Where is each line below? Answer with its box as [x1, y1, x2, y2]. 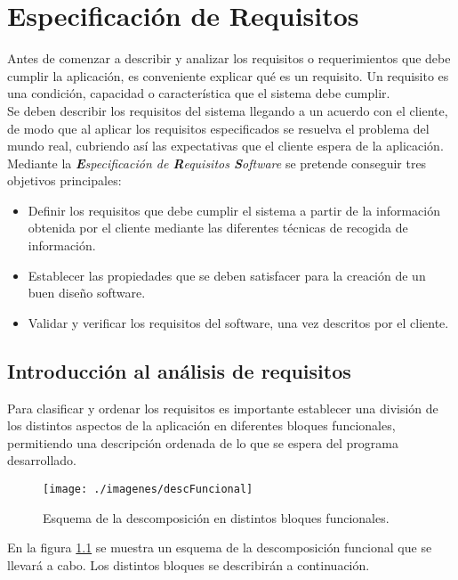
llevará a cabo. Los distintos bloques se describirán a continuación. [7, 555, 370, 574]
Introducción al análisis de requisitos [7, 356, 351, 384]
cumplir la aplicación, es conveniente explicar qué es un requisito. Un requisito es [7, 66, 449, 85]
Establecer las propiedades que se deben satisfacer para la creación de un [28, 265, 426, 284]
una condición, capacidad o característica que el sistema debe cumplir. [7, 84, 390, 102]
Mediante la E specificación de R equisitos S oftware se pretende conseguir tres [7, 153, 427, 172]
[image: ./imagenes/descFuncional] [43, 483, 253, 496]
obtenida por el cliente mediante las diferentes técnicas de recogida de [28, 218, 408, 237]
